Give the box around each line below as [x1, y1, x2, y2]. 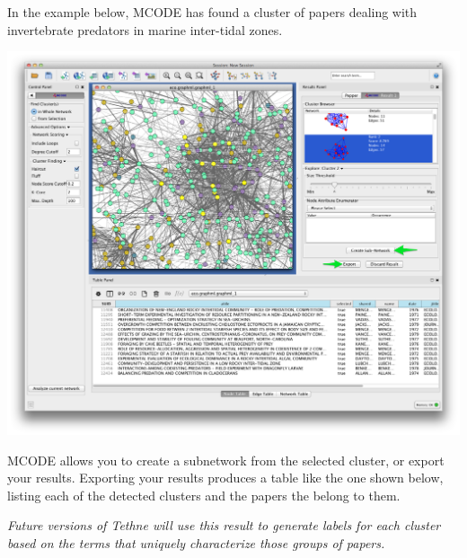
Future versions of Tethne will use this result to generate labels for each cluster [7, 516, 441, 535]
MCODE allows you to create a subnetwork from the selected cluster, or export [7, 450, 445, 469]
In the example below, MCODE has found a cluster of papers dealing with [7, 3, 418, 21]
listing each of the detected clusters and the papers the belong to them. [7, 485, 401, 504]
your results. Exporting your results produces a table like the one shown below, [7, 468, 444, 487]
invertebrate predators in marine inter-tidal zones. [7, 20, 283, 39]
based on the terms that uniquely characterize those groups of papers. [7, 533, 385, 552]
